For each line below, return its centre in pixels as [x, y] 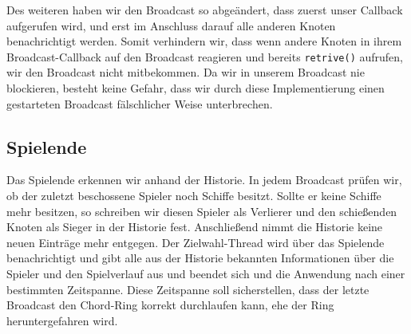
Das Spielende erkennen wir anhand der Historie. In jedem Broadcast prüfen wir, [204, 180]
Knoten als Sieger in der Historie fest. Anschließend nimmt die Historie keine [195, 227]
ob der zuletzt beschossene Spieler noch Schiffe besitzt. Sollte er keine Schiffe [194, 196]
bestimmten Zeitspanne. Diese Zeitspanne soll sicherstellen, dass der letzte [188, 289]
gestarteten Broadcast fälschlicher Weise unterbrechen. [140, 103]
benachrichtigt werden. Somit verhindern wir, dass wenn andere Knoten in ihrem [204, 41]
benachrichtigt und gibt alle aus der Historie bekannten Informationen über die [200, 258]
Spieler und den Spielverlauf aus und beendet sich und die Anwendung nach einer [206, 273]
